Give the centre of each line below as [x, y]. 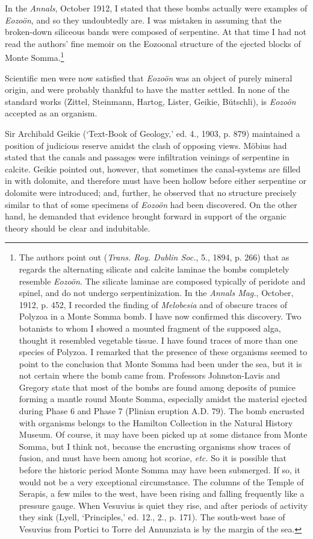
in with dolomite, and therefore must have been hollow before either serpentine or [156, 181]
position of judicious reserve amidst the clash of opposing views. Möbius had [146, 145]
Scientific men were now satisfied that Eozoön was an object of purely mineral [149, 77]
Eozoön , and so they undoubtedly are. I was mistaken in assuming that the [143, 20]
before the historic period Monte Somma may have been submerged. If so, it [160, 470]
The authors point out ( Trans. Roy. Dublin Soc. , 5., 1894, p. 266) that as [154, 257]
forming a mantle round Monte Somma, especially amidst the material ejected [163, 399]
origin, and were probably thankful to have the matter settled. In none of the [147, 90]
